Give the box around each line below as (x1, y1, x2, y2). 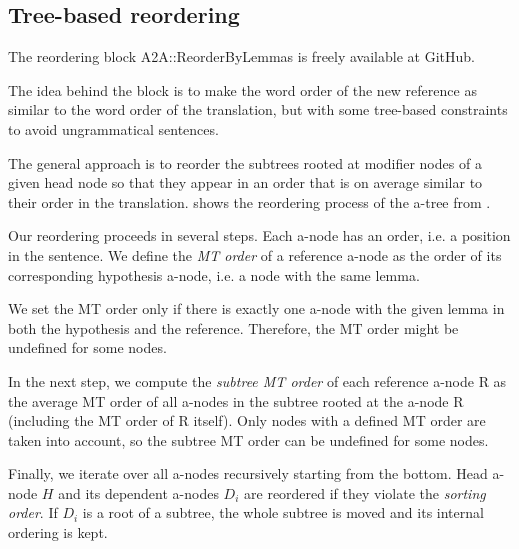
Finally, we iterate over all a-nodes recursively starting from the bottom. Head (8, 463, 488, 484)
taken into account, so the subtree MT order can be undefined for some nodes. (8, 429, 489, 450)
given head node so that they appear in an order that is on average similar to (8, 172, 483, 193)
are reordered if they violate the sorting (244, 482, 486, 503)
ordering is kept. (8, 522, 108, 543)
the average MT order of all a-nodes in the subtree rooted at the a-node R (8, 390, 464, 411)
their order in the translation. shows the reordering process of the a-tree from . (8, 191, 491, 212)
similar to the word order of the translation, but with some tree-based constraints (8, 99, 508, 120)
